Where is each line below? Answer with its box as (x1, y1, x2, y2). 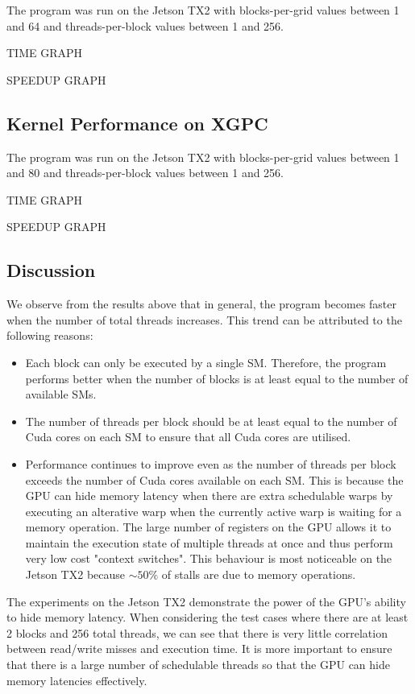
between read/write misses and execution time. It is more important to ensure (6, 640, 392, 657)
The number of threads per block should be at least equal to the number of (25, 412, 397, 429)
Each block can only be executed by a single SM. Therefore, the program (25, 353, 387, 370)
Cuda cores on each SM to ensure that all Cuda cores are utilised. (25, 428, 351, 445)
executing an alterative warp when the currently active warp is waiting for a (25, 502, 402, 519)
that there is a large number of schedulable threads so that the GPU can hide (6, 656, 390, 673)
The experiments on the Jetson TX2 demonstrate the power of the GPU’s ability (6, 593, 406, 609)
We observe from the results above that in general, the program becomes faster (6, 295, 397, 312)
